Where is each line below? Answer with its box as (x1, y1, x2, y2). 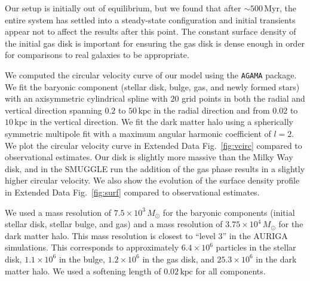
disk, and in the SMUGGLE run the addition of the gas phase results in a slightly (5, 162, 305, 175)
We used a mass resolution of (5, 206, 112, 218)
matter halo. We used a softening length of (5, 264, 161, 277)
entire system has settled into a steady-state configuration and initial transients (5, 13, 296, 26)
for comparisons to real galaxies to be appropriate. (5, 48, 189, 61)
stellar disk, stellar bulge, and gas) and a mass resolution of (5, 218, 223, 230)
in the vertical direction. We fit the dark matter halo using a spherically (30, 115, 293, 128)
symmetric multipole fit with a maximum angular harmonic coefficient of (5, 127, 271, 139)
